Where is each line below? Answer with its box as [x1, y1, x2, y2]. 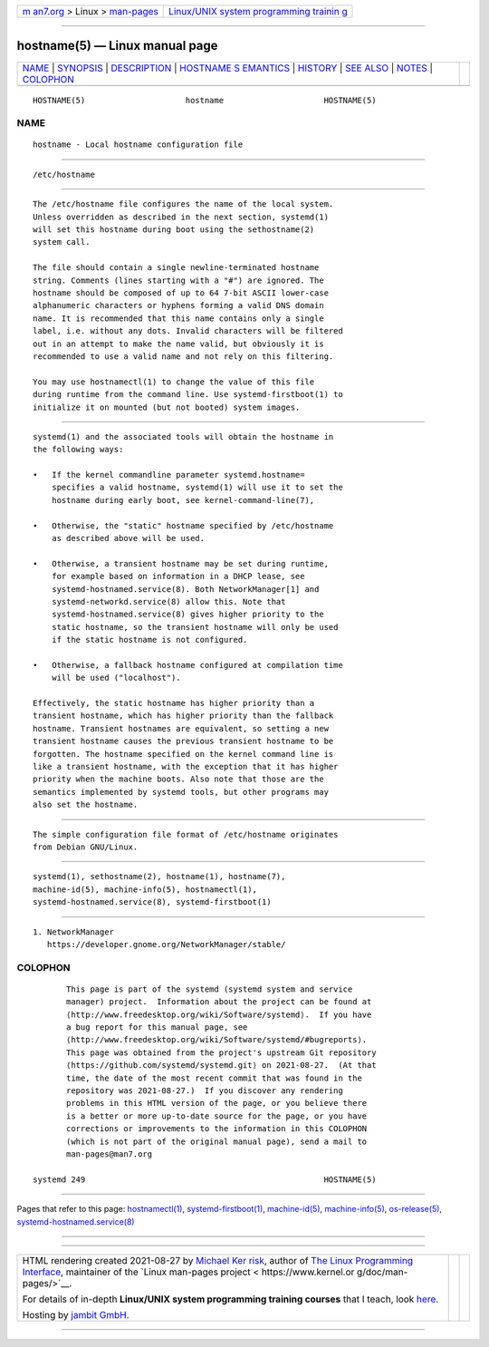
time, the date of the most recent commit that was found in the [66, 1072, 362, 1083]
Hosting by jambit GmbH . [22, 1308, 130, 1321]
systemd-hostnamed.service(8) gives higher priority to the [51, 609, 325, 620]
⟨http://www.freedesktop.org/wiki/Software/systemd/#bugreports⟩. [66, 1034, 368, 1045]
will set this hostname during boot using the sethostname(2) [33, 225, 315, 235]
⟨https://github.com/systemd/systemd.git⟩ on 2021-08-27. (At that [66, 1061, 377, 1071]
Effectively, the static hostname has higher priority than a [33, 698, 315, 709]
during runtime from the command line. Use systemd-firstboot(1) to [33, 390, 343, 400]
